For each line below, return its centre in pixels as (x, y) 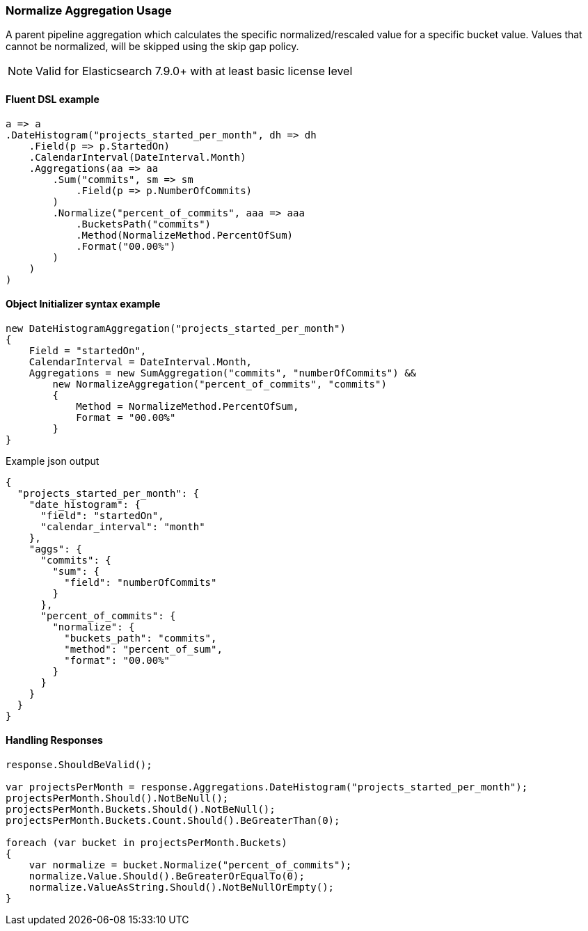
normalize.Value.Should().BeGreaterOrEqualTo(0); (167, 876)
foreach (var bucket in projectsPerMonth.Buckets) (146, 843)
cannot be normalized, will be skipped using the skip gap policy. (152, 47)
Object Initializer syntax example (83, 304)
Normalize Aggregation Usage (89, 10)
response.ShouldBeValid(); (79, 765)
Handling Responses (54, 740)
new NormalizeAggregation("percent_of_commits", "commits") (220, 384)
